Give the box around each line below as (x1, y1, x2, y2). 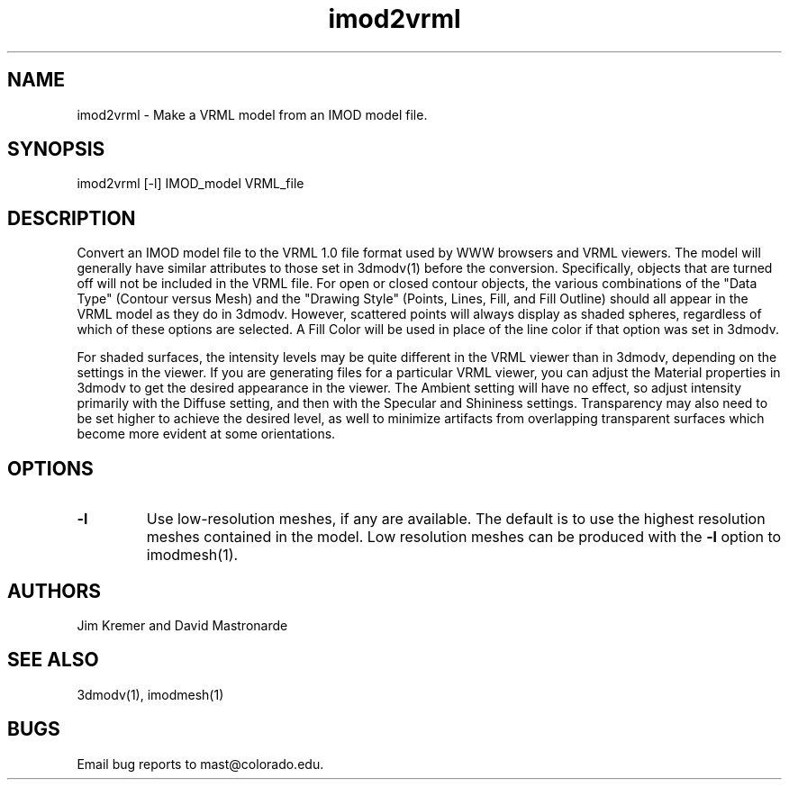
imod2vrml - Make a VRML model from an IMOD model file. (77, 106, 428, 122)
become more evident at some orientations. (77, 426, 336, 442)
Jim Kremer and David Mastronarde (77, 617, 288, 633)
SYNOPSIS (7, 138, 105, 161)
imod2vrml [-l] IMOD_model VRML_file (77, 176, 304, 192)
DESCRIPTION (7, 206, 136, 230)
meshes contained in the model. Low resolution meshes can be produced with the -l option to (146, 528, 782, 547)
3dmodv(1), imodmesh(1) (77, 686, 224, 702)
